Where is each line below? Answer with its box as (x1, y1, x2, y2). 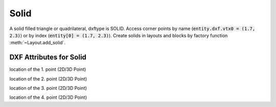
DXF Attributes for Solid (9, 53, 87, 62)
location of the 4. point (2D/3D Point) (9, 94, 87, 100)
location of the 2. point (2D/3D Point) (9, 75, 87, 82)
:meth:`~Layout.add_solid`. (9, 40, 66, 46)
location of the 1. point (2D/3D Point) (9, 66, 86, 72)
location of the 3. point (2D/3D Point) (9, 85, 87, 91)
